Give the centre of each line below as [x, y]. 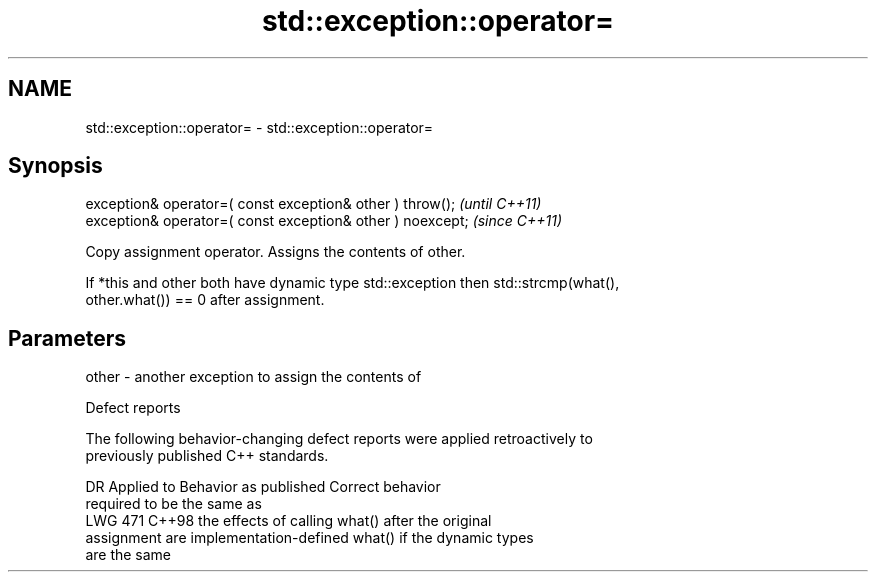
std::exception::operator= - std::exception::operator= [259, 127]
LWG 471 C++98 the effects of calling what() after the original [288, 521]
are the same [128, 555]
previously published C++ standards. [207, 456]
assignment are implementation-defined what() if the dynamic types [309, 538]
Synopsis [55, 166]
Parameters [67, 338]
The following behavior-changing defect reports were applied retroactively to [339, 439]
